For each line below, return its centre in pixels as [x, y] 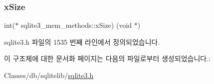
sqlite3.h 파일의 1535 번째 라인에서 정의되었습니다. [82, 42]
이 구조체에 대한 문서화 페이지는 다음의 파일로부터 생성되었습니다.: [107, 58]
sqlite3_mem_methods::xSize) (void [76, 25]
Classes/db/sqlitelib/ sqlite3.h [49, 75]
